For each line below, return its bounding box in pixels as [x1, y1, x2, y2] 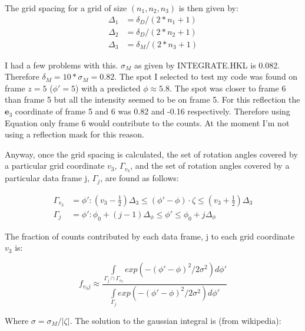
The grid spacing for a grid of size [5, 2, 127, 14]
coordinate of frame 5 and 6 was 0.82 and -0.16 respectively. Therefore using [15, 105, 290, 117]
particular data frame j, [5, 172, 90, 184]
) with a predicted [75, 81, 141, 94]
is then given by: [178, 2, 238, 14]
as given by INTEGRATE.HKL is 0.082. [134, 58, 280, 71]
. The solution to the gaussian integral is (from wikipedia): [69, 314, 281, 326]
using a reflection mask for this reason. [5, 128, 144, 140]
